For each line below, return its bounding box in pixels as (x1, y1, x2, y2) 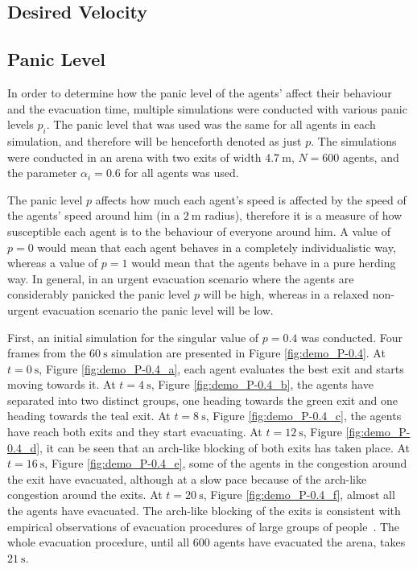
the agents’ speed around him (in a (7, 207, 180, 224)
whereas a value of (7, 254, 98, 271)
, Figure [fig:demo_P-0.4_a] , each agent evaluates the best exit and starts (39, 360, 404, 377)
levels (7, 116, 34, 133)
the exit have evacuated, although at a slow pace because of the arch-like (7, 470, 367, 487)
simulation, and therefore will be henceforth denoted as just (7, 132, 302, 149)
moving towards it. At (7, 376, 116, 393)
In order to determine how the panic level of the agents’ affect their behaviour (7, 84, 392, 101)
